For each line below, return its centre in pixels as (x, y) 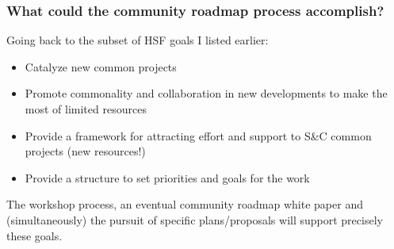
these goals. (34, 235)
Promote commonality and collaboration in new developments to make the (206, 93)
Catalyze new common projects (101, 66)
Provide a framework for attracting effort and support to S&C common (198, 135)
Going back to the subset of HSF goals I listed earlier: (138, 40)
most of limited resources (86, 109)
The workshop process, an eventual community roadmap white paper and (185, 204)
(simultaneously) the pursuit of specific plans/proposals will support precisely (195, 219)
